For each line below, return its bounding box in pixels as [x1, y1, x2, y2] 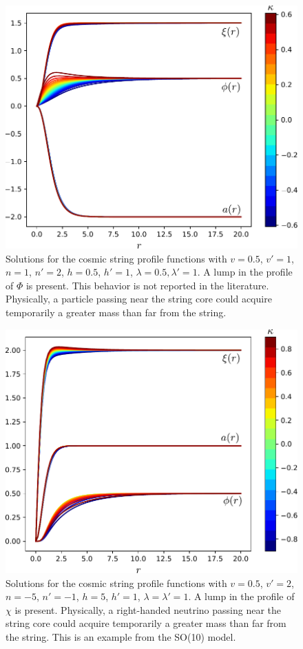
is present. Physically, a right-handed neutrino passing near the [14, 602, 281, 617]
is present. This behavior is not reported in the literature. [25, 278, 269, 292]
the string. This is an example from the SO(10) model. [6, 629, 236, 643]
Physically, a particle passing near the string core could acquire [6, 291, 272, 306]
